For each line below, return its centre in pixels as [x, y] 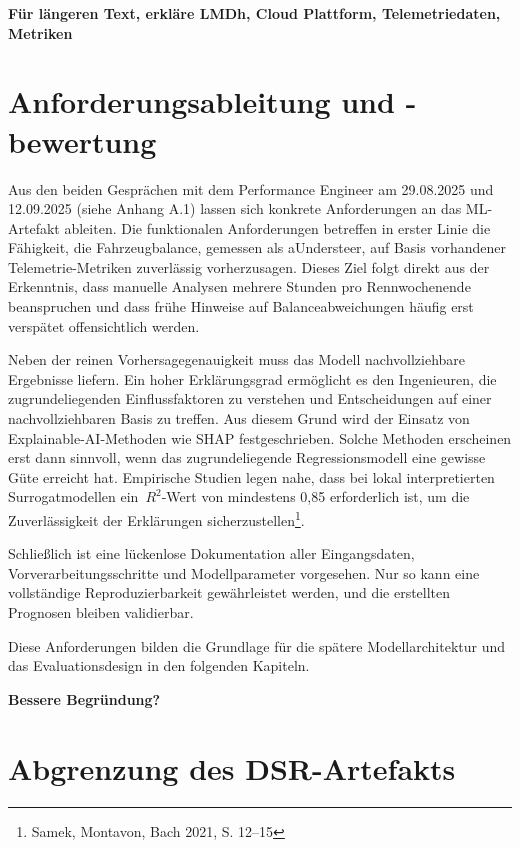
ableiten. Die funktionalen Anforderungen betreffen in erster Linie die [277, 227]
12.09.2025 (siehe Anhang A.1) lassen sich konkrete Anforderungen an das [235, 208]
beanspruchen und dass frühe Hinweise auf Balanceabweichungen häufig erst [241, 306]
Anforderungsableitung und [201, 101]
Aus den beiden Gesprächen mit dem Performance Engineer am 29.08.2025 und [251, 188]
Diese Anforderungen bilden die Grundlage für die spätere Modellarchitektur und [257, 645]
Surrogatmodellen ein [73, 496]
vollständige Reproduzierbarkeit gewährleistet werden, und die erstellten [229, 592]
